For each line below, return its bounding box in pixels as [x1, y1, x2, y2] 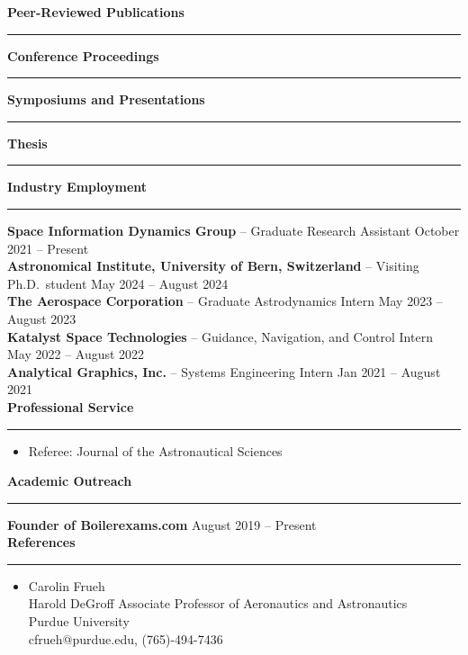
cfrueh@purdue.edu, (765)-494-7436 [28, 629, 223, 648]
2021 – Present [7, 238, 89, 257]
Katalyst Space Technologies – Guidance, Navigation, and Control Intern [7, 327, 433, 345]
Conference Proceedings [7, 46, 159, 65]
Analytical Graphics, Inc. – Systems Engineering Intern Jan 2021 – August [7, 362, 441, 381]
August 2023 [7, 309, 76, 327]
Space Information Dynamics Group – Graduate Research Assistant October [7, 220, 460, 239]
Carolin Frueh [28, 576, 105, 595]
